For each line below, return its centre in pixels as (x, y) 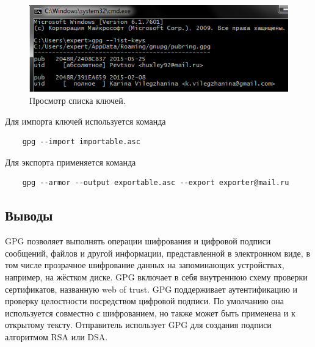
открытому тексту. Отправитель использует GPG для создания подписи (138, 325)
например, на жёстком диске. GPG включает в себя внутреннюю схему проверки (156, 277)
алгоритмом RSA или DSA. (56, 336)
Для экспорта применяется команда (71, 162)
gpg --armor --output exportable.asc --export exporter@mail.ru (156, 183)
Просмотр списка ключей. (78, 100)
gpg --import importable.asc (81, 142)
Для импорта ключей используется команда (85, 121)
